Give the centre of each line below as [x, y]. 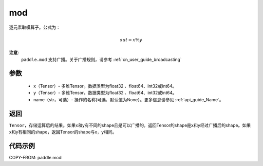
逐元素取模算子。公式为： [35, 27]
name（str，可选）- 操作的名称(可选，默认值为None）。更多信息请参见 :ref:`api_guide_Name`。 [128, 99]
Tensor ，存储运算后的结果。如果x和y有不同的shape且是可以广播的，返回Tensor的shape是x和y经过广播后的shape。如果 [130, 125]
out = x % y [131, 40]
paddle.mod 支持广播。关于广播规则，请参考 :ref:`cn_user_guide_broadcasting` [102, 59]
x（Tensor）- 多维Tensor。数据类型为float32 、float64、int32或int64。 [105, 86]
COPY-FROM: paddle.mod [35, 157]
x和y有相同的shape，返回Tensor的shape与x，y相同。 [63, 132]
